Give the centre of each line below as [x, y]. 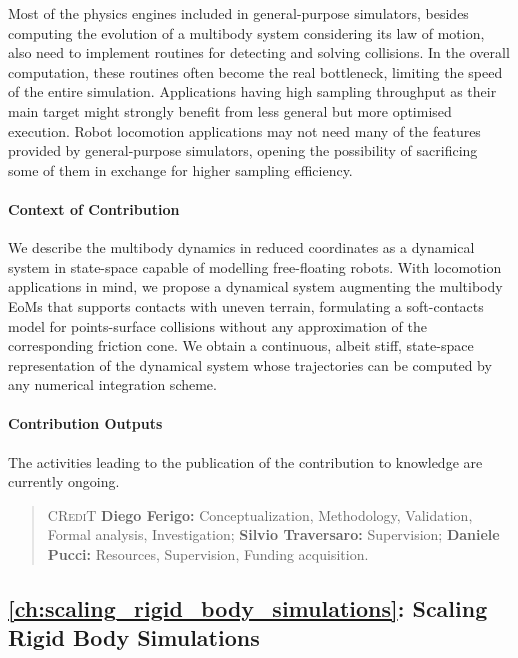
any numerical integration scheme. [112, 384]
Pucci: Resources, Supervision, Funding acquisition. [208, 554]
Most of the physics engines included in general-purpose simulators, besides [238, 13]
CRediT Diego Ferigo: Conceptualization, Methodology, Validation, [260, 514]
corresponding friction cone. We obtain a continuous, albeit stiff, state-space [241, 345]
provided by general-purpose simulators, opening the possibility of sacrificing [243, 150]
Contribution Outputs [85, 423]
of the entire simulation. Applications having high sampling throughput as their [252, 91]
